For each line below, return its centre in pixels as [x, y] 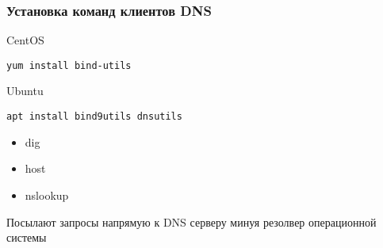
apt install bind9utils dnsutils [94, 117]
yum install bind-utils [69, 65]
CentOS [25, 40]
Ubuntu [25, 91]
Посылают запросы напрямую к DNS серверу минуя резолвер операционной [191, 221]
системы [27, 237]
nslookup [47, 195]
